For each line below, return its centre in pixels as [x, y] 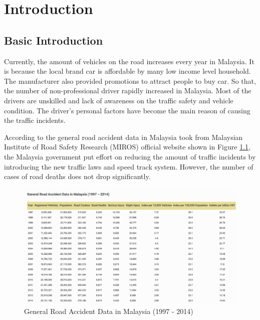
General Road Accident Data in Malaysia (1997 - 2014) [109, 311]
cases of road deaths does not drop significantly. [77, 176]
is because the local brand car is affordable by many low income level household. [127, 71]
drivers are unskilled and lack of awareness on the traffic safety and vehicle [119, 100]
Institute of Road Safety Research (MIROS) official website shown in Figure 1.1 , [127, 147]
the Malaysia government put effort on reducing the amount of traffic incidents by [130, 156]
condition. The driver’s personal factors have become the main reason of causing [127, 110]
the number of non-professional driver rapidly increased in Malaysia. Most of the [128, 91]
